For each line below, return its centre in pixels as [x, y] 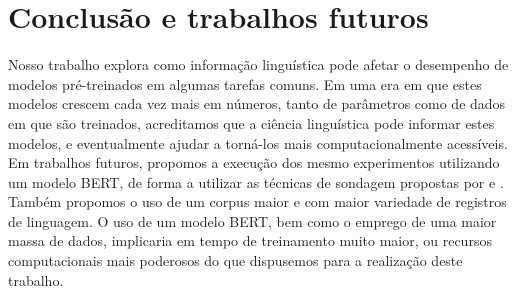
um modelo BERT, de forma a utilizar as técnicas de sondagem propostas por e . [256, 181]
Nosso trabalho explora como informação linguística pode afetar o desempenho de [258, 64]
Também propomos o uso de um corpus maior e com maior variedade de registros [257, 201]
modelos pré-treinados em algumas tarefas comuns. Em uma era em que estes [245, 83]
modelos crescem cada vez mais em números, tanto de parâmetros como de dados [257, 103]
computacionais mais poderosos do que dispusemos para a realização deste [235, 260]
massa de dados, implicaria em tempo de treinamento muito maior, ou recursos [250, 240]
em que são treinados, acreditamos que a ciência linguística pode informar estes [251, 122]
